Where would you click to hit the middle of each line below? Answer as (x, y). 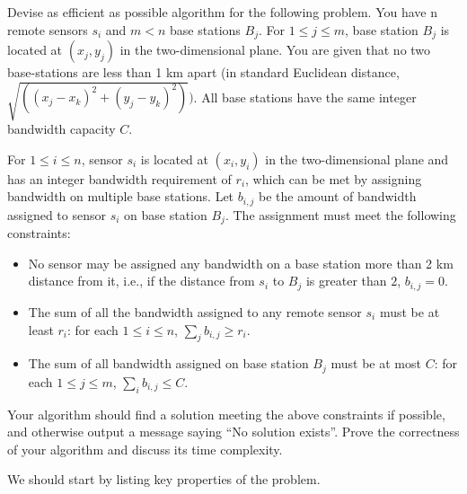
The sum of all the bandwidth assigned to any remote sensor (195, 311)
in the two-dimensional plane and (357, 159)
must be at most (376, 363)
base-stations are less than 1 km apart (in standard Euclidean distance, (203, 72)
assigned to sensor (57, 214)
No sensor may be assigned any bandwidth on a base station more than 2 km (241, 263)
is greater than (346, 281)
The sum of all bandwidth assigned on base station (168, 363)
